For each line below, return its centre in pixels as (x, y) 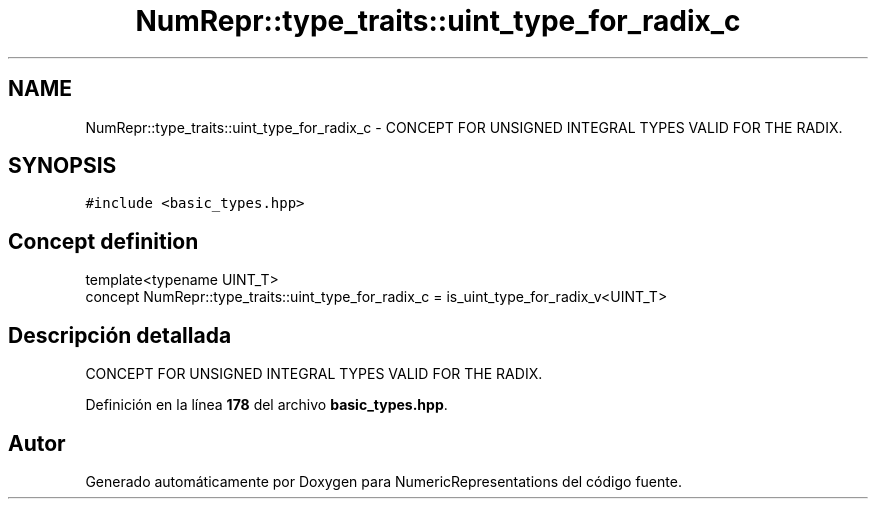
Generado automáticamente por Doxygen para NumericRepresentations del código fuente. (383, 481)
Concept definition (103, 241)
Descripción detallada (120, 335)
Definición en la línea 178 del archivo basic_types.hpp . (266, 405)
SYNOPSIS (62, 166)
